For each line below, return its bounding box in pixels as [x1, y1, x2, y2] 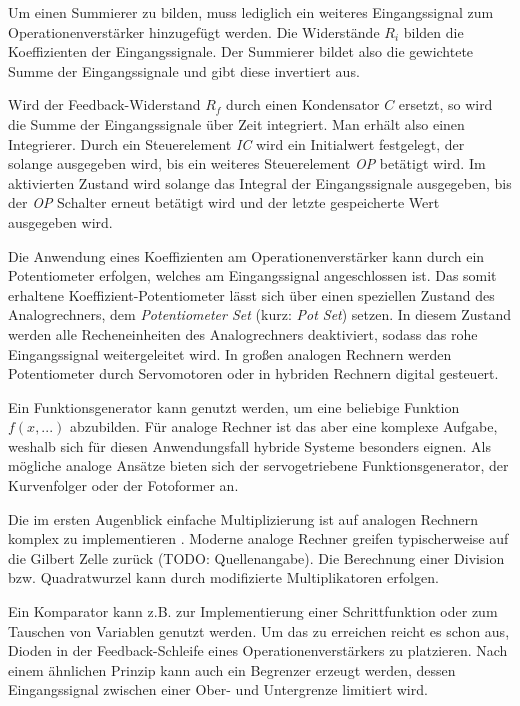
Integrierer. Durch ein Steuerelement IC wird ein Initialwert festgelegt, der [8, 133, 465, 154]
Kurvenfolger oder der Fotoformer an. [8, 475, 239, 496]
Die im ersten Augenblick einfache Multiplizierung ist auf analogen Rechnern [8, 508, 479, 529]
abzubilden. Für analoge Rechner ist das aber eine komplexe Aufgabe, [69, 416, 498, 437]
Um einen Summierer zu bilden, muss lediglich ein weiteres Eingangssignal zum [8, 2, 494, 22]
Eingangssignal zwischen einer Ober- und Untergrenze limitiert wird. [8, 679, 428, 700]
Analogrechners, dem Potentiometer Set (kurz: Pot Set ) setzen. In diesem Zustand [8, 304, 512, 325]
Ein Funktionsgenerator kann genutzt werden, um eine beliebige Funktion [8, 396, 460, 417]
